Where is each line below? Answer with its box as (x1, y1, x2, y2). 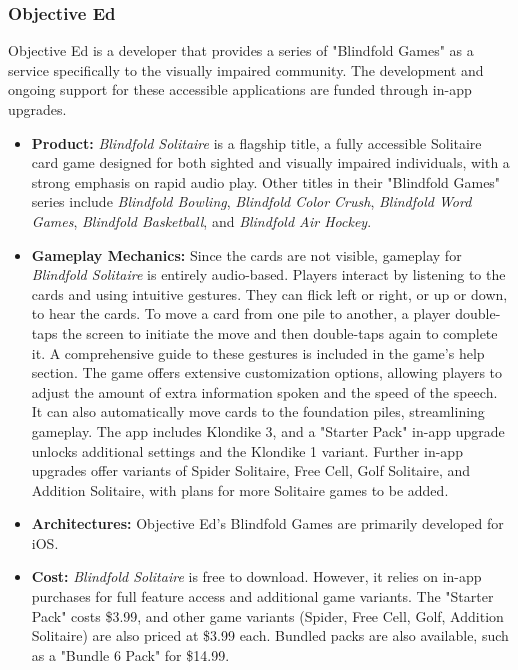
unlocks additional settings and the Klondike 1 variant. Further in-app (31, 440, 463, 461)
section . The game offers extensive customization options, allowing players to (31, 362, 503, 383)
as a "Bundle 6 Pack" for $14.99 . (31, 644, 230, 665)
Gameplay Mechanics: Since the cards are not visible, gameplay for (31, 244, 462, 265)
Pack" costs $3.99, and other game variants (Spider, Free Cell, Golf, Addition (31, 605, 504, 626)
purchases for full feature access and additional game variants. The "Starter (31, 586, 494, 607)
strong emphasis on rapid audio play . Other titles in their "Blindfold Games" (31, 171, 501, 192)
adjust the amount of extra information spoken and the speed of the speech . (31, 381, 498, 402)
